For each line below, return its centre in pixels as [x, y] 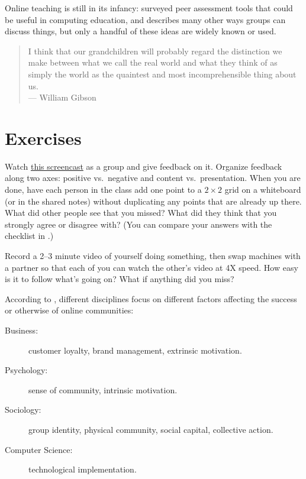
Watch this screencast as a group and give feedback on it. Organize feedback [144, 166]
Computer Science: [39, 449]
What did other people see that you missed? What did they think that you [141, 213]
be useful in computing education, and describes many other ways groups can [145, 19]
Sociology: [23, 410]
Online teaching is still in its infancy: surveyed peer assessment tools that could [149, 8]
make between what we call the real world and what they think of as [153, 62]
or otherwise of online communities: [69, 310]
